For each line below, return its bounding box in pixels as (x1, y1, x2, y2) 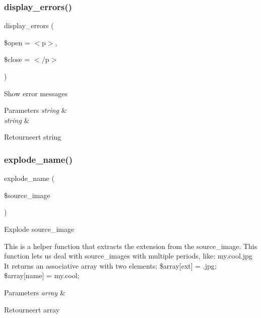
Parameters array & (4, 287, 66, 297)
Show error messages (4, 88, 68, 98)
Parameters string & (4, 105, 67, 115)
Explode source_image (4, 223, 75, 234)
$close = (4, 54, 30, 65)
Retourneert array (4, 304, 60, 314)
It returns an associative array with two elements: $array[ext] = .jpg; (4, 260, 217, 271)
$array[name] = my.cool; (4, 270, 80, 281)
